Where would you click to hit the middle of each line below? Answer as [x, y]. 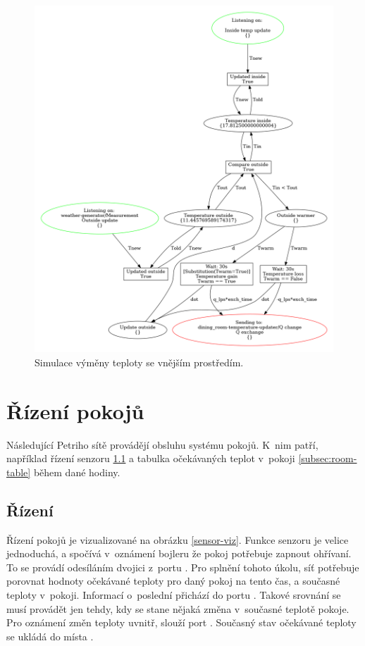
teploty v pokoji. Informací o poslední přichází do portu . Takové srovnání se [174, 594]
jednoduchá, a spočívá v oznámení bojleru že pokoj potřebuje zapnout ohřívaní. [179, 553]
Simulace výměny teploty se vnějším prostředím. [139, 362]
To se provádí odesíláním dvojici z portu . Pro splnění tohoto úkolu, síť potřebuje [183, 567]
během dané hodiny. [77, 472]
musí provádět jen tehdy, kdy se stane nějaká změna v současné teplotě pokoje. [178, 608]
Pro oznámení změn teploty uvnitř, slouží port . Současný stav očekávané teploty [181, 622]
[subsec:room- [328, 458]
